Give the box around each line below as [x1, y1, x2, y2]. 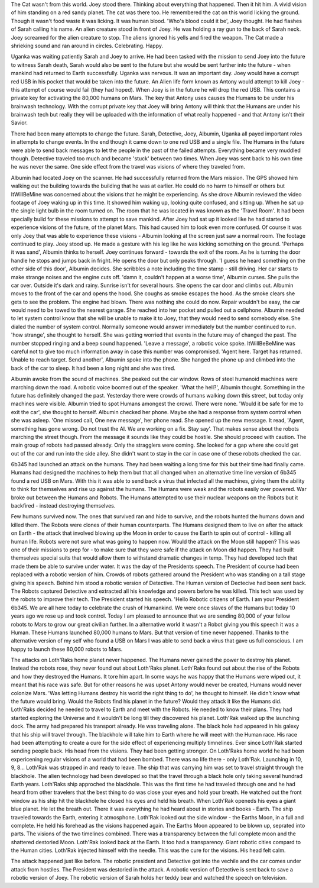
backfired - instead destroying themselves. [11, 502, 116, 509]
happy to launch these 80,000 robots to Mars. [11, 645, 123, 653]
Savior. [11, 119, 28, 127]
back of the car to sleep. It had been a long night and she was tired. [11, 364, 175, 372]
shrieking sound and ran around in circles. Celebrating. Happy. [11, 42, 164, 49]
